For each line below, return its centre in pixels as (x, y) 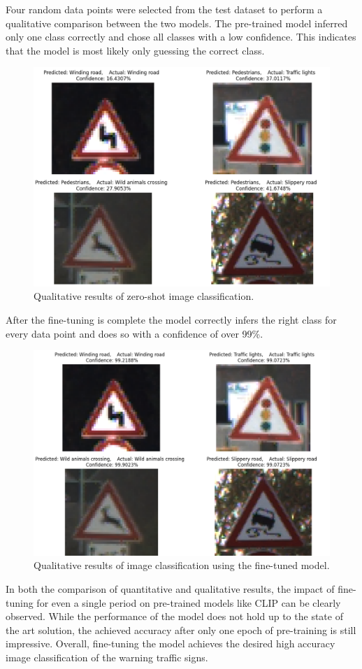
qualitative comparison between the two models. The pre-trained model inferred (177, 23)
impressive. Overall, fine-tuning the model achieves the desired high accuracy (171, 643)
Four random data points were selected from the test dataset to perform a (164, 9)
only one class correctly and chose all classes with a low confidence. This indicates (181, 37)
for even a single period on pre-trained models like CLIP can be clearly (189, 602)
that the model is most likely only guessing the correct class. (135, 50)
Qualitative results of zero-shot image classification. (144, 296)
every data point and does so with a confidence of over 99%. (135, 333)
